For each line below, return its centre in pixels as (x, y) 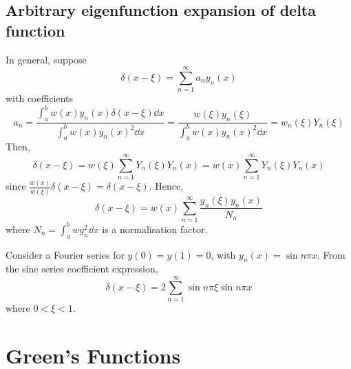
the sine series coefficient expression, (82, 269)
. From (331, 254)
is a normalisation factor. (155, 229)
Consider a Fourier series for (65, 254)
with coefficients (40, 98)
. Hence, (166, 186)
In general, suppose (46, 59)
